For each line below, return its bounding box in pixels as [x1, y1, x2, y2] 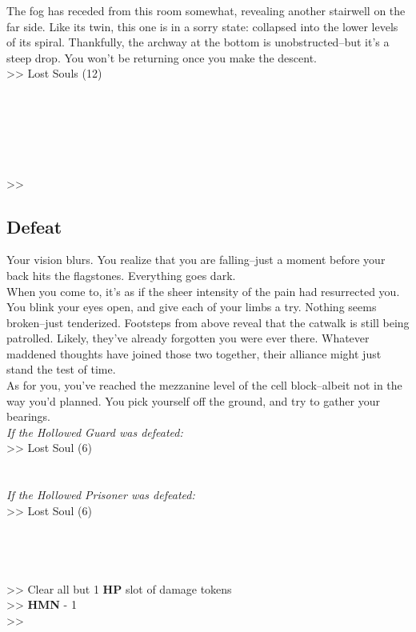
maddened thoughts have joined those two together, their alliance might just [6, 345, 382, 362]
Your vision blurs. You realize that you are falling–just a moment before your [6, 251, 386, 268]
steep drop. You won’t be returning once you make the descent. [6, 49, 317, 66]
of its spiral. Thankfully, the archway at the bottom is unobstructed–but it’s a [6, 34, 390, 50]
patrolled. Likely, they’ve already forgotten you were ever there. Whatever [6, 330, 370, 346]
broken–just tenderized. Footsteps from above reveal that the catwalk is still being [6, 314, 410, 330]
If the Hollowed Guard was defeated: [6, 423, 183, 440]
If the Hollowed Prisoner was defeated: [6, 486, 195, 503]
